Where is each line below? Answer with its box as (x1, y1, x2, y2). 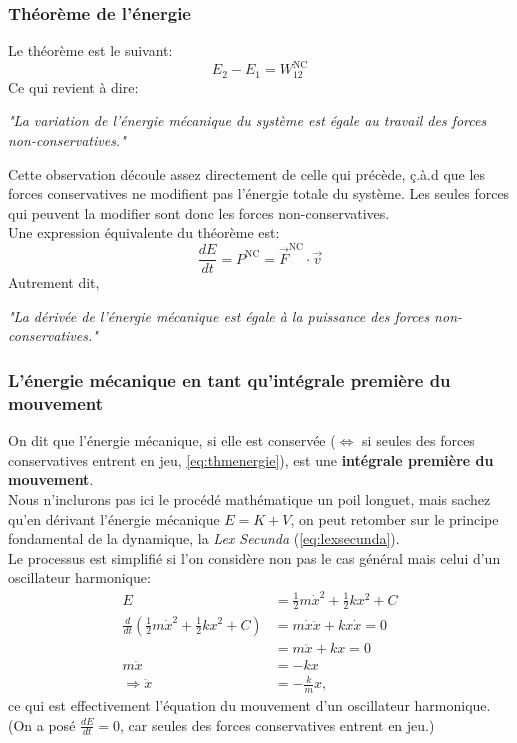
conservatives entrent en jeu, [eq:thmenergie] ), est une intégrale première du (8, 449, 494, 470)
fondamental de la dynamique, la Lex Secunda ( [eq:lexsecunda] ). (8, 528, 400, 549)
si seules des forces (362, 430, 475, 451)
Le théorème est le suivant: (8, 40, 173, 61)
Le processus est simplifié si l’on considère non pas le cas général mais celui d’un (8, 547, 501, 568)
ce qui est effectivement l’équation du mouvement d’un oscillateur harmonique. (8, 694, 491, 715)
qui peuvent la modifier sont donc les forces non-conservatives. (8, 202, 390, 223)
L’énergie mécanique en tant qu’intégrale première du (8, 367, 451, 392)
